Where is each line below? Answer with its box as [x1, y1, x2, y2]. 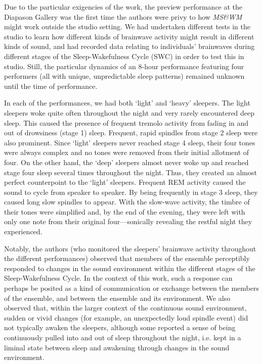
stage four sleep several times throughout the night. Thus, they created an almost [4, 167, 257, 177]
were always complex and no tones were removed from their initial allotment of [4, 147, 249, 158]
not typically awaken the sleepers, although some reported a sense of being [4, 322, 236, 333]
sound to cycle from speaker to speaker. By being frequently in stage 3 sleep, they [4, 186, 258, 197]
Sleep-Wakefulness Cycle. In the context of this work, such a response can [4, 273, 233, 283]
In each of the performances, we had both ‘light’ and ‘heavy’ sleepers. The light [4, 97, 250, 108]
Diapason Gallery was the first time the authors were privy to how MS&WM [4, 11, 242, 22]
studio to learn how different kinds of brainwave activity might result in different [4, 31, 254, 41]
